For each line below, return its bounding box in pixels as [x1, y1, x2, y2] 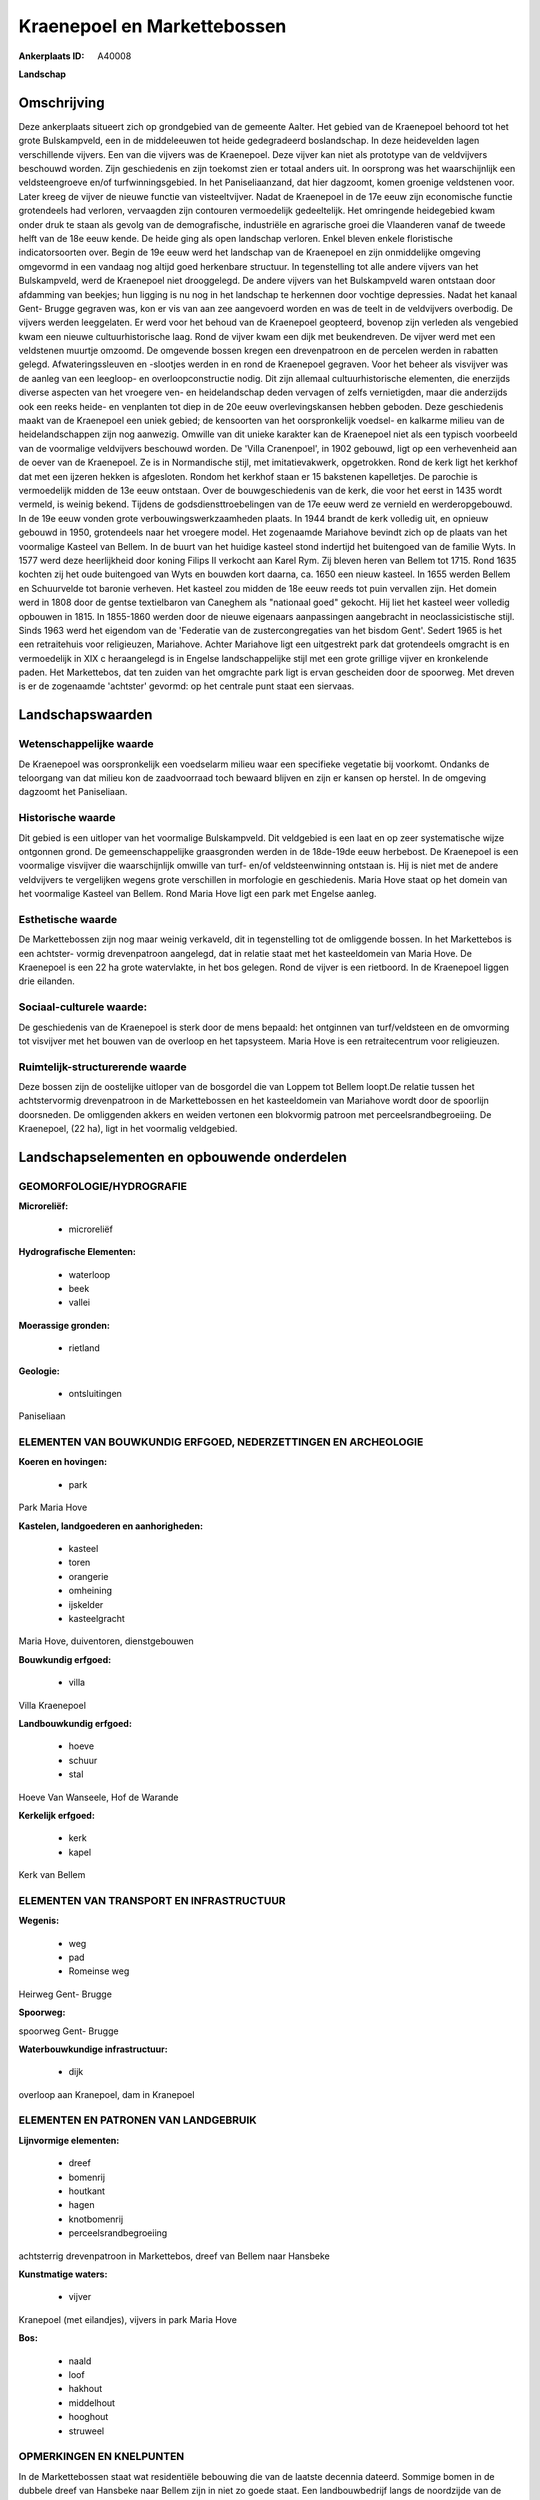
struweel [68, 2425, 105, 2437]
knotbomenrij [68, 2213, 124, 2225]
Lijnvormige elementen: [18, 2134, 120, 2146]
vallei [68, 1296, 90, 1309]
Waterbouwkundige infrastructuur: [18, 2043, 169, 2055]
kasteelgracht [68, 1612, 125, 1624]
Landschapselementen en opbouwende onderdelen [18, 1149, 347, 1166]
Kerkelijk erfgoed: [18, 1809, 95, 1821]
